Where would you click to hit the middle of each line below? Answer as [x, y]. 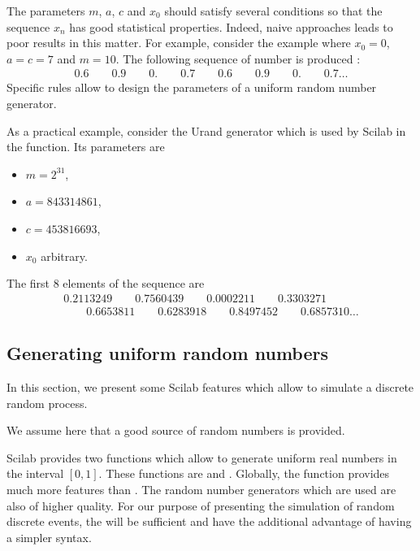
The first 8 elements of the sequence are [106, 283]
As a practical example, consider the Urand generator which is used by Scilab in [206, 130]
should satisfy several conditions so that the [273, 11]
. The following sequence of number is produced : [238, 58]
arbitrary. [64, 256]
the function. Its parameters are [86, 147]
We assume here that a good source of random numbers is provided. [176, 430]
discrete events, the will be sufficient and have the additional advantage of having [209, 521]
